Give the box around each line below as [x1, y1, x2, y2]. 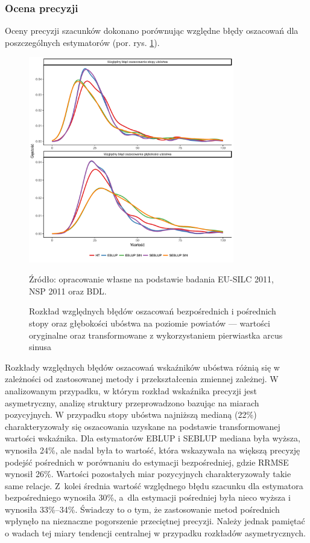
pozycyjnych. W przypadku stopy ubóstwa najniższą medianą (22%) [5, 408, 257, 421]
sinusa [29, 340, 52, 353]
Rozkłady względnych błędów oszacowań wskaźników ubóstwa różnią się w [5, 360, 280, 373]
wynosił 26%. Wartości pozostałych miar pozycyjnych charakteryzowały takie [5, 467, 291, 480]
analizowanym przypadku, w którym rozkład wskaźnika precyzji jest [5, 384, 258, 397]
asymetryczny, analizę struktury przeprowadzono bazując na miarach [5, 396, 259, 409]
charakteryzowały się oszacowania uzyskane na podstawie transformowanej [5, 420, 280, 432]
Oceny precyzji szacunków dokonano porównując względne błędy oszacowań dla [5, 24, 299, 37]
